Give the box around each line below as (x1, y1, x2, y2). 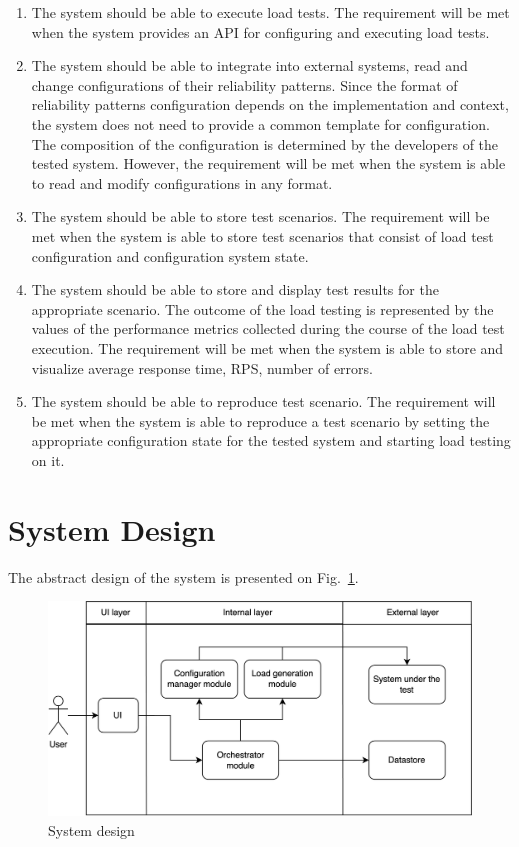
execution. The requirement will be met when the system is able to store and (31, 337, 504, 358)
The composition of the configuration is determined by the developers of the (31, 133, 499, 154)
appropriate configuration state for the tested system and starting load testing (31, 430, 511, 451)
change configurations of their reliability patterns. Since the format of (31, 74, 458, 95)
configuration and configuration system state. (31, 245, 309, 266)
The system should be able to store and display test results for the (31, 279, 439, 300)
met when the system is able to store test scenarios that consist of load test (31, 225, 494, 246)
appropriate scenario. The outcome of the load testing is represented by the (31, 298, 494, 319)
